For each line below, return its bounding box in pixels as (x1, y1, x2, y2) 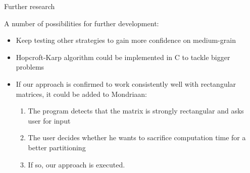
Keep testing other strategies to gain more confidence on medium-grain (16, 35, 236, 45)
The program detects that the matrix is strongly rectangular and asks (28, 105, 244, 116)
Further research (4, 1, 55, 11)
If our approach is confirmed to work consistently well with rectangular (16, 78, 236, 89)
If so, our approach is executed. (28, 159, 125, 169)
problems (16, 62, 44, 72)
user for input (28, 115, 71, 126)
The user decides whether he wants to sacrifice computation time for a (28, 132, 246, 143)
